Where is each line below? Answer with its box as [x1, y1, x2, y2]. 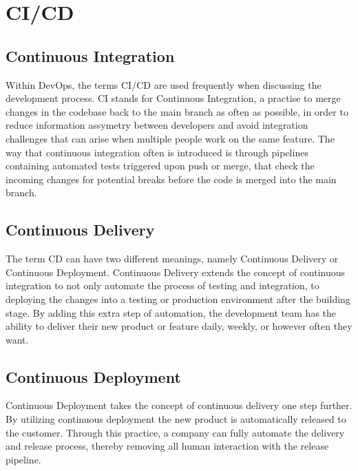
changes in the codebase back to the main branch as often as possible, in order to [6, 104, 348, 118]
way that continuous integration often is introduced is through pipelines [6, 145, 308, 159]
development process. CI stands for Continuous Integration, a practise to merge [6, 91, 341, 105]
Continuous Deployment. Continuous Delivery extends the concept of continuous [6, 264, 346, 279]
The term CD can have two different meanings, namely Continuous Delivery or [6, 251, 339, 266]
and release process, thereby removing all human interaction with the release [6, 439, 329, 453]
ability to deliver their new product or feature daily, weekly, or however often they [6, 319, 352, 333]
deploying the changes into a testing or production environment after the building [6, 291, 350, 306]
